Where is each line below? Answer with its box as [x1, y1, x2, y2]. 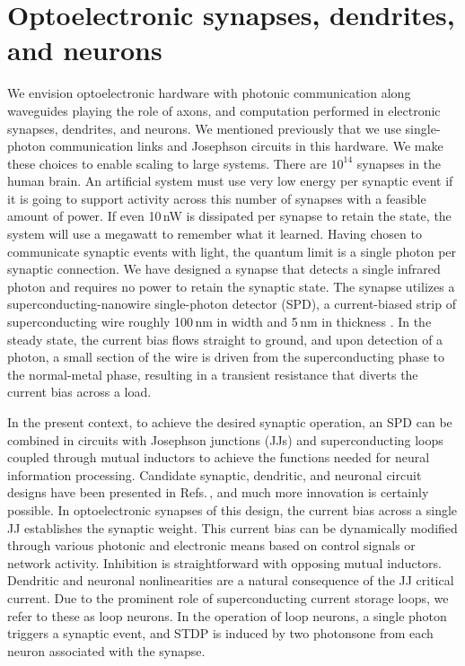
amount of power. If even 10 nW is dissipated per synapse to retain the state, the [7, 206, 452, 225]
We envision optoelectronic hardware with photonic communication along [7, 83, 411, 102]
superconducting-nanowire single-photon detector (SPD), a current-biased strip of [7, 294, 456, 313]
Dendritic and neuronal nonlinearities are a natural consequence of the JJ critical [7, 571, 454, 590]
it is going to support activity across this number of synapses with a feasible [7, 188, 426, 207]
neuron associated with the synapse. [7, 641, 206, 660]
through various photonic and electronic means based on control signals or [7, 536, 416, 555]
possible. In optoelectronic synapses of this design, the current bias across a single [7, 500, 458, 519]
